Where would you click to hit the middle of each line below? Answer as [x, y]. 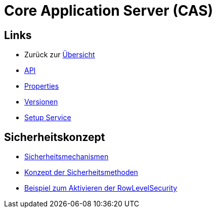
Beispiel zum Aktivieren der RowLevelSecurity [101, 188]
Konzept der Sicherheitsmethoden [81, 172]
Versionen [41, 102]
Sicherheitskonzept [55, 137]
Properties [42, 86]
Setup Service [48, 118]
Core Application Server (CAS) [109, 11]
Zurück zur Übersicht [60, 55]
